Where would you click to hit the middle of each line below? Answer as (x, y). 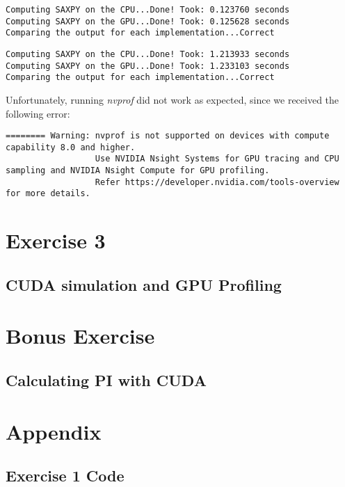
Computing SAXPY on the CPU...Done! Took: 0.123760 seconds (148, 10)
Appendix (54, 431)
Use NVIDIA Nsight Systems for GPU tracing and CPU (217, 159)
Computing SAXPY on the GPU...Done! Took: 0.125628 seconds (148, 21)
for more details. (48, 194)
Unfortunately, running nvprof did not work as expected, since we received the (172, 99)
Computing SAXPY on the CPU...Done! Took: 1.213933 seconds (148, 54)
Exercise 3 (56, 240)
